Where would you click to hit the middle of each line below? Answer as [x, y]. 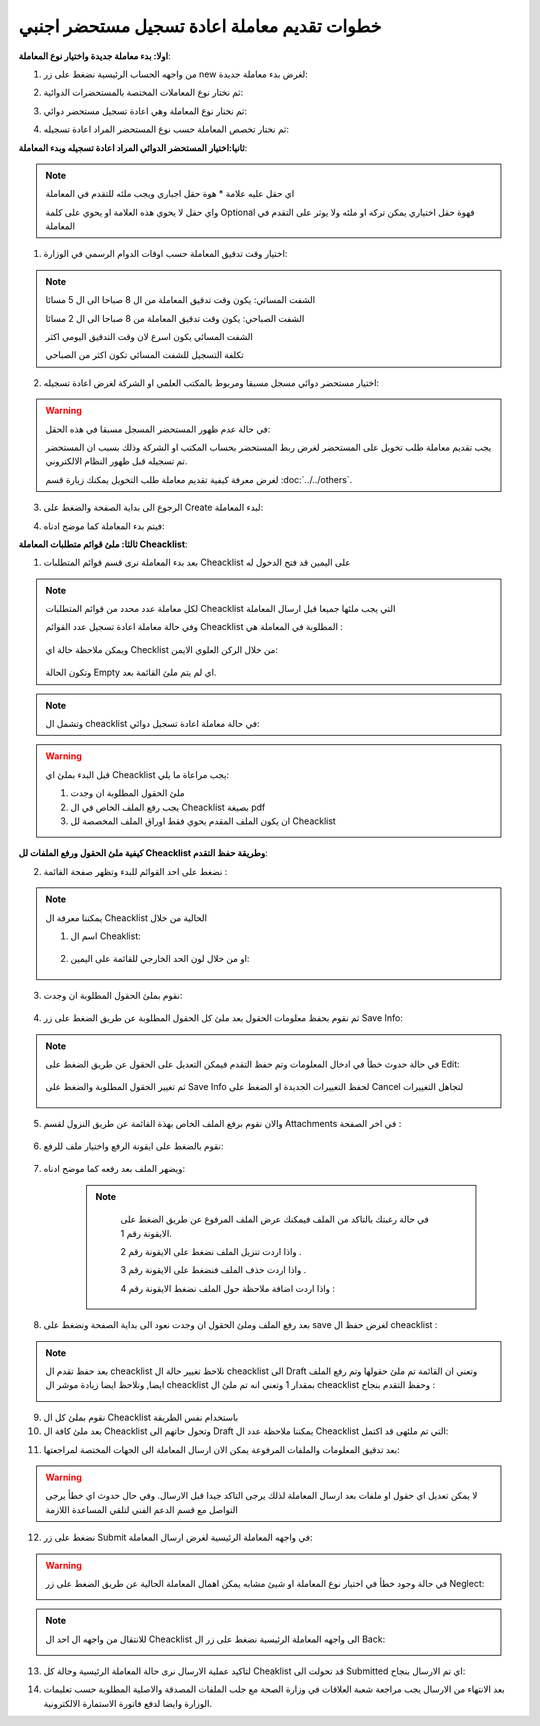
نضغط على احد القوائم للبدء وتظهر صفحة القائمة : [135, 871]
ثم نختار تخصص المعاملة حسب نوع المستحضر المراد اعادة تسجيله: [166, 129]
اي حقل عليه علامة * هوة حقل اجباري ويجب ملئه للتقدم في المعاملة [170, 194]
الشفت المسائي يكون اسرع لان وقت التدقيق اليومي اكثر [149, 337]
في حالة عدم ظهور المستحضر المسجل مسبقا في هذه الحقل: [158, 429]
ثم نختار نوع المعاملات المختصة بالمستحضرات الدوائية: [143, 92]
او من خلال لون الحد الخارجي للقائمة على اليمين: [160, 959]
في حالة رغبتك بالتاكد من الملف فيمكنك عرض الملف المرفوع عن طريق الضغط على [274, 1219]
